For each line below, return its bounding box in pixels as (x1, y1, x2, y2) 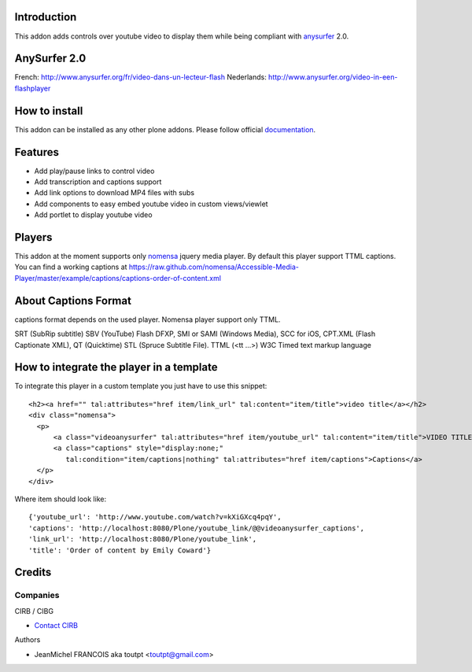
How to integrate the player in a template (14, 360, 218, 374)
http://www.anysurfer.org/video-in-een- (267, 72, 398, 82)
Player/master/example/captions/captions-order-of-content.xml (14, 273, 222, 282)
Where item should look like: (14, 494, 106, 504)
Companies (14, 590, 60, 601)
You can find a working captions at (14, 262, 127, 271)
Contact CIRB (34, 621, 79, 630)
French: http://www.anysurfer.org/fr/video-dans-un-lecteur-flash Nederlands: (14, 72, 267, 82)
